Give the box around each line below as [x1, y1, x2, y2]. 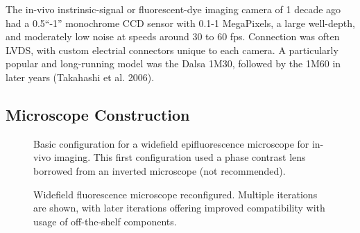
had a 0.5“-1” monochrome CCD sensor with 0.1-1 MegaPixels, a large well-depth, [6, 15, 355, 30]
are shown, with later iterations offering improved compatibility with [33, 200, 325, 215]
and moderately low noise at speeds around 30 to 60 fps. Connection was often [6, 29, 340, 44]
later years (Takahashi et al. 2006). [6, 69, 155, 84]
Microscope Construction [6, 103, 190, 125]
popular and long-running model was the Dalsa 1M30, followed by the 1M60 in [6, 56, 341, 71]
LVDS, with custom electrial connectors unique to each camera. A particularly [6, 42, 338, 57]
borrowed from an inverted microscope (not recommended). [33, 163, 286, 178]
